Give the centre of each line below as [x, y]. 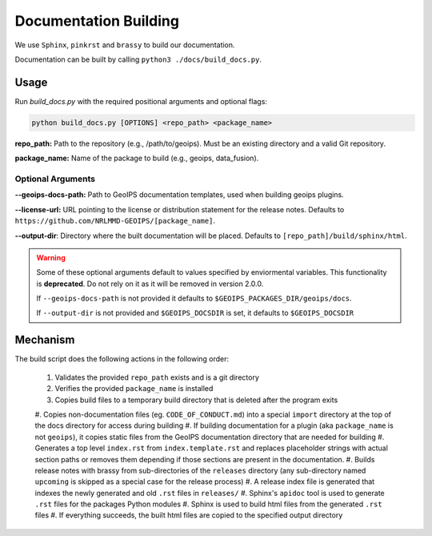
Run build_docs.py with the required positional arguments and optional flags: [141, 101]
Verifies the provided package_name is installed [134, 389]
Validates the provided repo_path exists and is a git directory [157, 377]
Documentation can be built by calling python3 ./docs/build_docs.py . [138, 59]
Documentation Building [97, 21]
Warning [51, 257]
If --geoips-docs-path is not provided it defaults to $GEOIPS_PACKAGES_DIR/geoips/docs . [194, 298]
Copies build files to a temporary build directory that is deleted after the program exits [196, 400]
